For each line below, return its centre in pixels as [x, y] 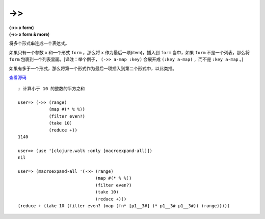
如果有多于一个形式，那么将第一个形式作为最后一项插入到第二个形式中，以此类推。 [93, 68]
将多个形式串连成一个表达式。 [39, 43]
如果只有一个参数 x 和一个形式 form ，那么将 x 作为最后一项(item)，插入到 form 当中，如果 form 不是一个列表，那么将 [129, 52]
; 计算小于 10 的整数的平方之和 [52, 89]
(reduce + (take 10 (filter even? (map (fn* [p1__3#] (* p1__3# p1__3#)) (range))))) [124, 206]
